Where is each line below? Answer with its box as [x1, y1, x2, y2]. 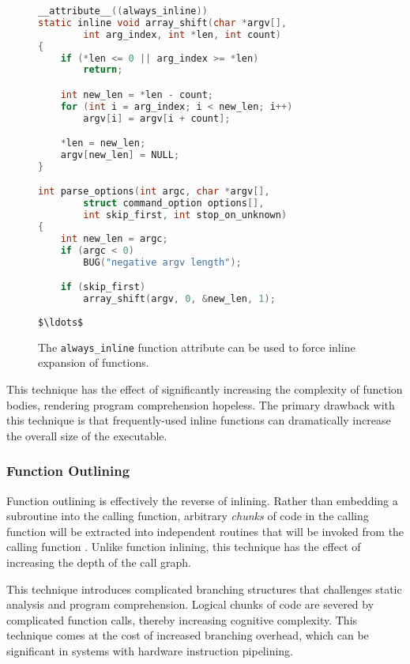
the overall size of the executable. [6, 427, 167, 443]
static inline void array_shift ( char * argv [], [38, 17, 288, 28]
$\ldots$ [38, 316, 84, 328]
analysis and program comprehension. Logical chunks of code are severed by [6, 596, 374, 613]
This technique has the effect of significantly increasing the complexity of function [6, 381, 403, 397]
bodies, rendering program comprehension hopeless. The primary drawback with [6, 396, 395, 413]
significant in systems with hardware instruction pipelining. [6, 642, 293, 658]
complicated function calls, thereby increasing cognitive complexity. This [6, 611, 358, 628]
